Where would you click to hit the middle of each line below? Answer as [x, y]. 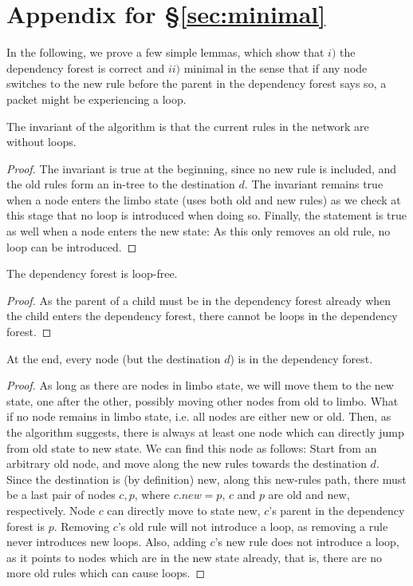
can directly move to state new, [184, 510]
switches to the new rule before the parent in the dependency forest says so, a [197, 83]
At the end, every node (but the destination [114, 358]
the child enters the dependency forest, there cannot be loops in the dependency [202, 316]
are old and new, [309, 495]
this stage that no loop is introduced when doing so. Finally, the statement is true [207, 215]
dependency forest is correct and [86, 67]
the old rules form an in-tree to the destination [121, 184]
